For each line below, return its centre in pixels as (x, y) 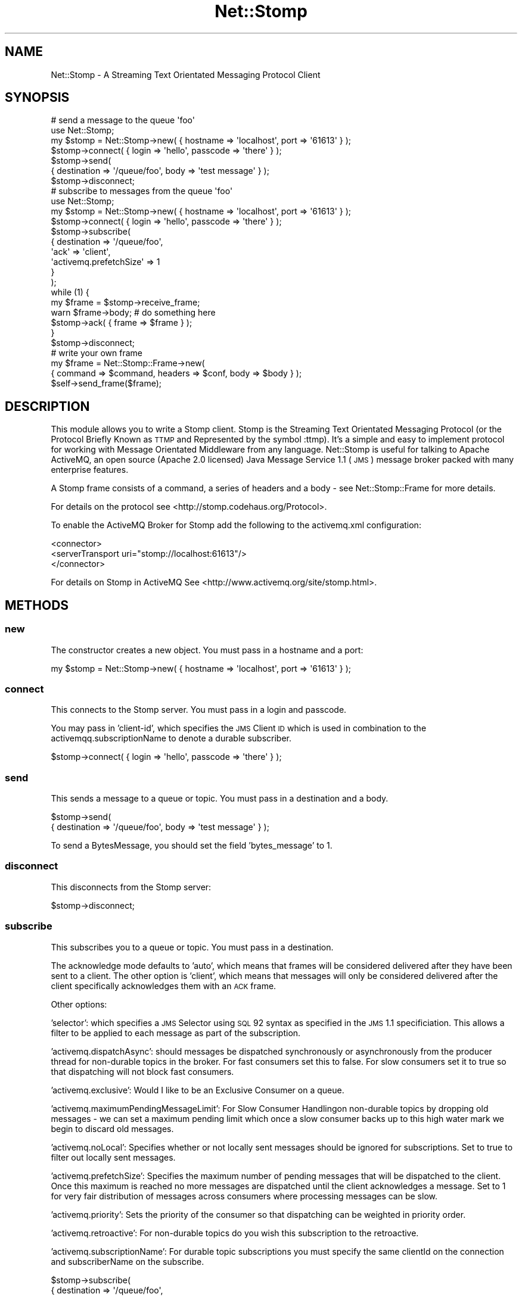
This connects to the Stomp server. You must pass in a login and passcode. (199, 710)
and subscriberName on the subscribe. (128, 1261)
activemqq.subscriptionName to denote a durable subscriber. (171, 738)
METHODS (37, 605)
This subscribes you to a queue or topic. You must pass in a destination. (192, 947)
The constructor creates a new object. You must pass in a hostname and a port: (207, 650)
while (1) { (70, 292)
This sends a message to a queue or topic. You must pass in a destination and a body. (220, 798)
